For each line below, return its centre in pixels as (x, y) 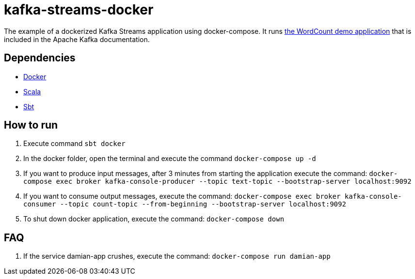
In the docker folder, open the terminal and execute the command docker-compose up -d (170, 159)
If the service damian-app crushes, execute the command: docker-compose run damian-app (177, 256)
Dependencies (40, 58)
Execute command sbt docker (74, 144)
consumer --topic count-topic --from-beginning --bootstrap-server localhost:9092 (185, 204)
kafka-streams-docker (79, 10)
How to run (31, 125)
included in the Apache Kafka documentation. (77, 39)
